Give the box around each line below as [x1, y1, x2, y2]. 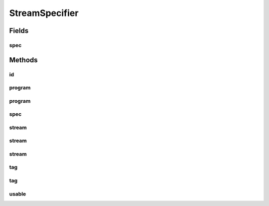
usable [9, 190, 26, 197]
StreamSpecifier [9, 7, 79, 18]
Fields [9, 26, 29, 35]
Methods [9, 55, 38, 64]
